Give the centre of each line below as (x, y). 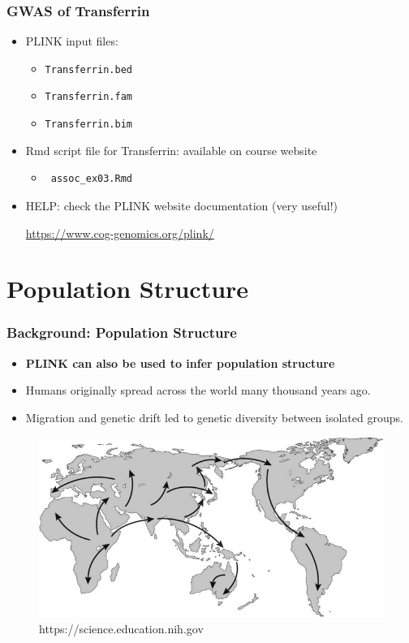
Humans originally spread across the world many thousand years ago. (198, 390)
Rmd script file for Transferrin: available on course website (171, 150)
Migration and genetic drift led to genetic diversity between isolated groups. (214, 417)
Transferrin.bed (88, 69)
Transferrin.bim (88, 125)
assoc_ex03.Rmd (91, 179)
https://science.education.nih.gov (121, 628)
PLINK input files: (72, 41)
